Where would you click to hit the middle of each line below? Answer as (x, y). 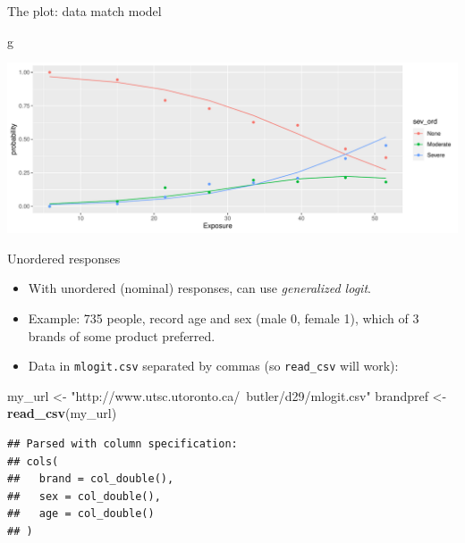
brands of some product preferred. (122, 335)
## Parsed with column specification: (123, 443)
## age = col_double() (81, 514)
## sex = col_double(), (84, 496)
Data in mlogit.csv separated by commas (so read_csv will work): (213, 366)
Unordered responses (64, 258)
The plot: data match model (85, 11)
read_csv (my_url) (62, 413)
